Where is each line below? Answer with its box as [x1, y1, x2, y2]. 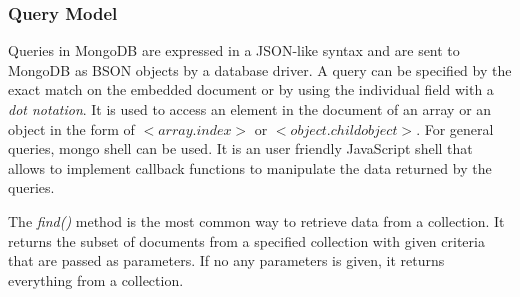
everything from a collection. [8, 269, 184, 290]
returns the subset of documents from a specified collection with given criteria [8, 230, 485, 251]
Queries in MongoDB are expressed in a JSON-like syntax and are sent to [8, 40, 460, 61]
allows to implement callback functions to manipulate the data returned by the [8, 157, 492, 178]
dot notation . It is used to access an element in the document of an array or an [8, 99, 492, 119]
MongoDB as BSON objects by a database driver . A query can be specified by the [8, 59, 512, 80]
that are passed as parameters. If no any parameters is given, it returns [8, 250, 445, 271]
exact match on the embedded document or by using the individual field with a [8, 79, 494, 100]
